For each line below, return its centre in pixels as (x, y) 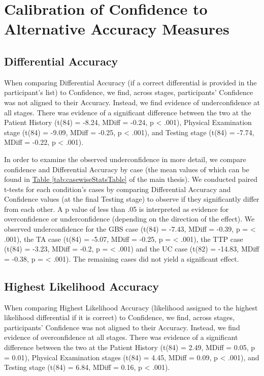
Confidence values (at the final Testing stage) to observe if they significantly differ (132, 199)
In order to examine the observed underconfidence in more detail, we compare (125, 159)
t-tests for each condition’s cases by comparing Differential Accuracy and (118, 189)
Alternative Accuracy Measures (117, 29)
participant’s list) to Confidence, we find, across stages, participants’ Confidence (129, 92)
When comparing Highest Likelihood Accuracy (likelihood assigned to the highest (131, 307)
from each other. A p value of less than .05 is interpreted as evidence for (117, 209)
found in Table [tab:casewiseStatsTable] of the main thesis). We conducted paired (131, 179)
